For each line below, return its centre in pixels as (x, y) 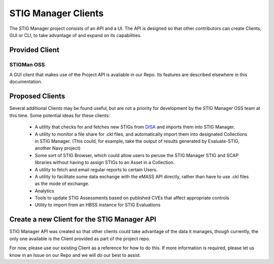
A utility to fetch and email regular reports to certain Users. (96, 169)
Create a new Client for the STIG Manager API (83, 220)
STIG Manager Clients (57, 13)
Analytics (44, 191)
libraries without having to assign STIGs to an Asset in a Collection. (105, 163)
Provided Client (34, 50)
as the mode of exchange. (62, 184)
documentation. (26, 82)
